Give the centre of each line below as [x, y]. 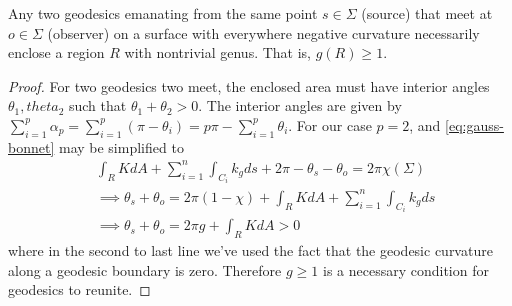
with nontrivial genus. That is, [218, 52]
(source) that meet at [427, 13]
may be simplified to [121, 146]
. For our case [330, 124]
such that [97, 105]
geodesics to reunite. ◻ [79, 289]
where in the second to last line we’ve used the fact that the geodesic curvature [250, 250]
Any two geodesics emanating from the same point [163, 13]
